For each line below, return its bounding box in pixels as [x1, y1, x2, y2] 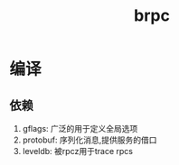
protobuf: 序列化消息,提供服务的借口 [22, 134, 157, 145]
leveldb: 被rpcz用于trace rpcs [22, 146, 134, 156]
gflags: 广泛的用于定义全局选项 [22, 124, 138, 133]
